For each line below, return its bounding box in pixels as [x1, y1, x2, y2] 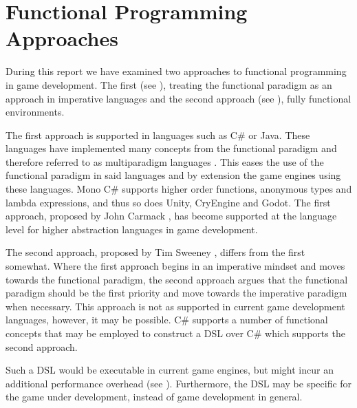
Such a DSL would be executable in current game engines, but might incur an [6, 363, 334, 377]
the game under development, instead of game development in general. [6, 389, 303, 404]
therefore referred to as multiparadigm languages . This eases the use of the [6, 154, 324, 169]
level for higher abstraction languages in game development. [6, 222, 258, 236]
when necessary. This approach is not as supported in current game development [6, 299, 345, 313]
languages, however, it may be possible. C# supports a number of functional [6, 312, 328, 327]
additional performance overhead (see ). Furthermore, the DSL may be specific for [6, 376, 352, 390]
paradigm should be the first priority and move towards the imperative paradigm [6, 286, 347, 300]
